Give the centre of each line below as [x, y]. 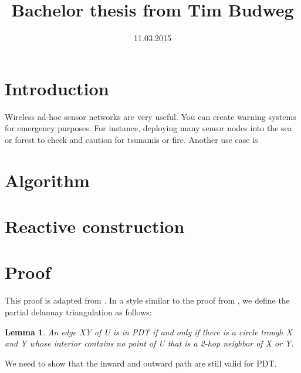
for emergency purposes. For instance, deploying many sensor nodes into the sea [148, 128]
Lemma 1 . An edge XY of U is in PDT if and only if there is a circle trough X [148, 332]
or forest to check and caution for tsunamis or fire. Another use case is [131, 139]
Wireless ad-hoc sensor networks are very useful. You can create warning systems [150, 116]
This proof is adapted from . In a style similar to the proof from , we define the [147, 300]
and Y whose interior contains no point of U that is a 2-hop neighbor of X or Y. [149, 343]
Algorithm [47, 180]
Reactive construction [95, 226]
